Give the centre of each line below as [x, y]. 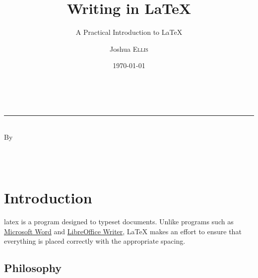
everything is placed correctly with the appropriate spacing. [95, 241]
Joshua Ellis [129, 48]
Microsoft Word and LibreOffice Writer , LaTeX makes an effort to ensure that [123, 231]
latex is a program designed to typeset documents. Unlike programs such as [119, 221]
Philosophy [33, 268]
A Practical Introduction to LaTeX [129, 32]
